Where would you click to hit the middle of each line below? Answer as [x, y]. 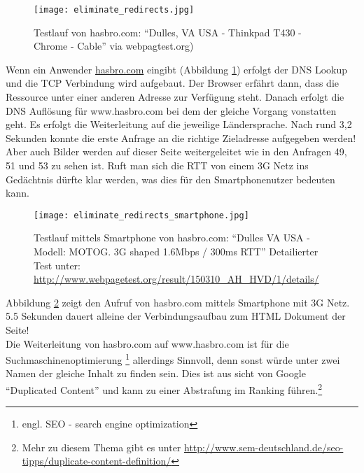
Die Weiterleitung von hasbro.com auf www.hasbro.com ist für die [147, 343]
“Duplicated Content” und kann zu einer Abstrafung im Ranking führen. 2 [164, 389]
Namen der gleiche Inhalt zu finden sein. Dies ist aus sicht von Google [156, 373]
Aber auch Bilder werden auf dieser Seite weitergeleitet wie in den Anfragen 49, [176, 151]
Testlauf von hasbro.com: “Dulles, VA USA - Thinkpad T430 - [168, 32]
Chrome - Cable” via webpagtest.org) [114, 46]
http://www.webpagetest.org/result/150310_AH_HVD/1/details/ [176, 279]
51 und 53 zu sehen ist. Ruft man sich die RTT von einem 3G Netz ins [157, 165]
